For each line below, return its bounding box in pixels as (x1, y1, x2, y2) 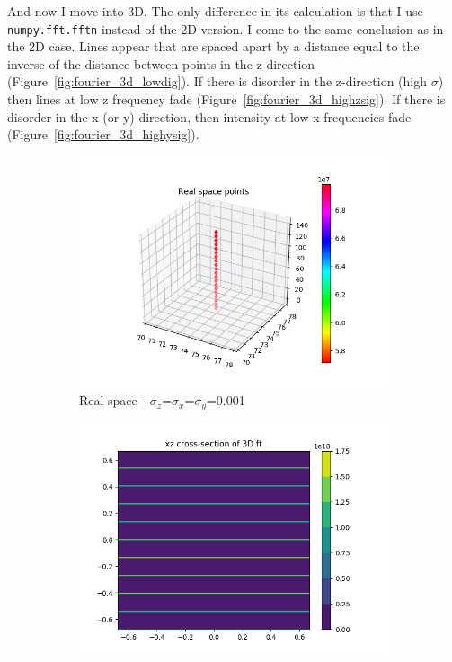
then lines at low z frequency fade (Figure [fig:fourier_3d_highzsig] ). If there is (7, 90, 446, 109)
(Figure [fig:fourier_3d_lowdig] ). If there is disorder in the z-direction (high (7, 72, 427, 91)
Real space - (79, 391, 146, 410)
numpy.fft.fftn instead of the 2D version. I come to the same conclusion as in (7, 19, 444, 38)
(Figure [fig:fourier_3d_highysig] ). (7, 125, 199, 144)
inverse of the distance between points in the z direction (7, 54, 315, 73)
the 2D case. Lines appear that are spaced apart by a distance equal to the (7, 37, 420, 56)
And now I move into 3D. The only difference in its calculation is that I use (7, 2, 423, 20)
